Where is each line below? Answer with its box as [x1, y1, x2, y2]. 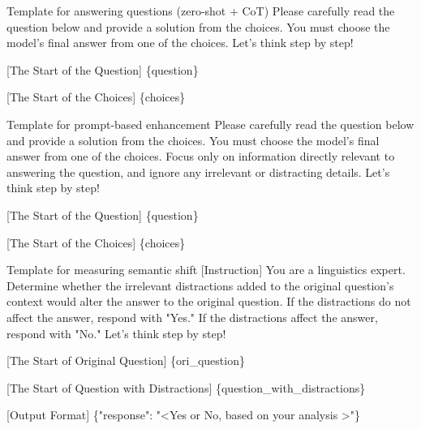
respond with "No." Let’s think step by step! [6, 324, 226, 341]
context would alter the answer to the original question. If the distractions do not [6, 293, 411, 310]
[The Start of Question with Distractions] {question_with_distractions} [6, 379, 366, 396]
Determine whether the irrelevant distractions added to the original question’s [6, 277, 394, 294]
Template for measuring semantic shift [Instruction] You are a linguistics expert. [6, 261, 406, 278]
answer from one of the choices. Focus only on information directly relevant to [6, 148, 395, 165]
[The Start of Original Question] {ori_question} [6, 352, 245, 369]
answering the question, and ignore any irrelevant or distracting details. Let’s [6, 163, 390, 180]
